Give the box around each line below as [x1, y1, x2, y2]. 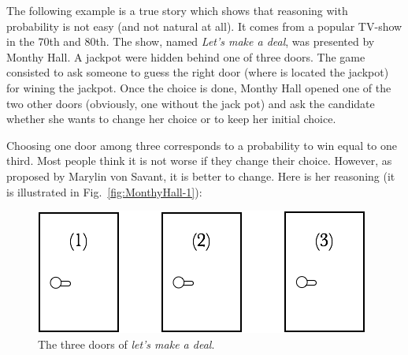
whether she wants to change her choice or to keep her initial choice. [6, 110, 336, 127]
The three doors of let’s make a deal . [38, 335, 215, 352]
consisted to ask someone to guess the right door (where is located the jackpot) [6, 64, 389, 80]
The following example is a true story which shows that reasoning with [6, 2, 348, 18]
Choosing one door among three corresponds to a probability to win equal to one [6, 136, 397, 153]
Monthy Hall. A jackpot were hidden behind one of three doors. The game [6, 48, 365, 65]
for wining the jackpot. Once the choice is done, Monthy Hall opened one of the [6, 79, 391, 95]
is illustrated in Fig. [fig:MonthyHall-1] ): [6, 183, 202, 200]
